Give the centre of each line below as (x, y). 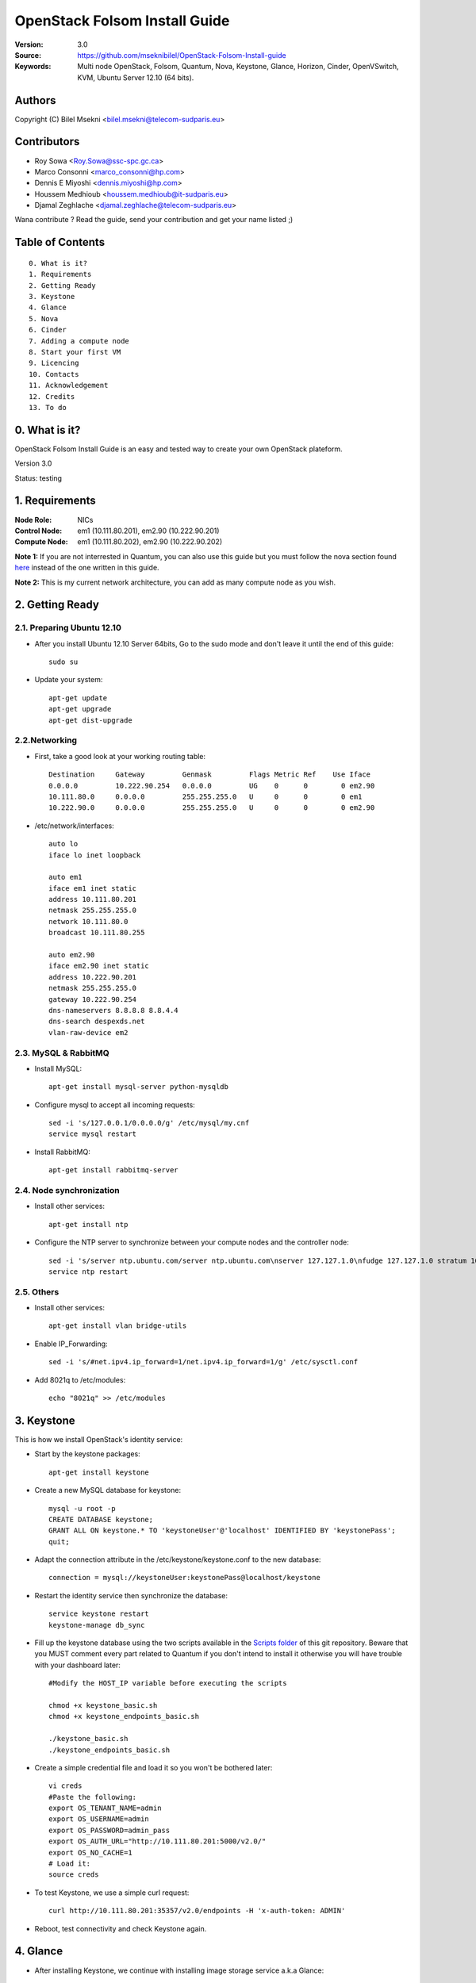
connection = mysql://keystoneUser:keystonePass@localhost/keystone (184, 1578)
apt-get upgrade (80, 709)
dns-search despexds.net (97, 1022)
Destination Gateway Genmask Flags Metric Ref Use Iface (210, 775)
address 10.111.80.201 (93, 899)
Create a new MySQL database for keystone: (108, 1490)
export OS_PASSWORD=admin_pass (109, 1830)
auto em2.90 (72, 955)
